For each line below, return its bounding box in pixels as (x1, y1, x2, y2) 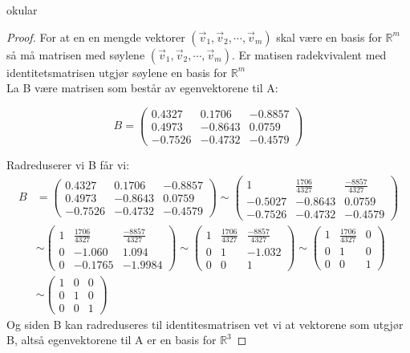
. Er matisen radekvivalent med (231, 46, 387, 63)
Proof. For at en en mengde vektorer (6, 28, 185, 45)
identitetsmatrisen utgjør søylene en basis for (6, 63, 228, 80)
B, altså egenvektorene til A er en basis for (6, 331, 217, 348)
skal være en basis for (276, 28, 382, 45)
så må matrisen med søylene (6, 46, 145, 63)
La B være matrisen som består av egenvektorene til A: (6, 79, 278, 96)
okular (6, 2, 38, 18)
